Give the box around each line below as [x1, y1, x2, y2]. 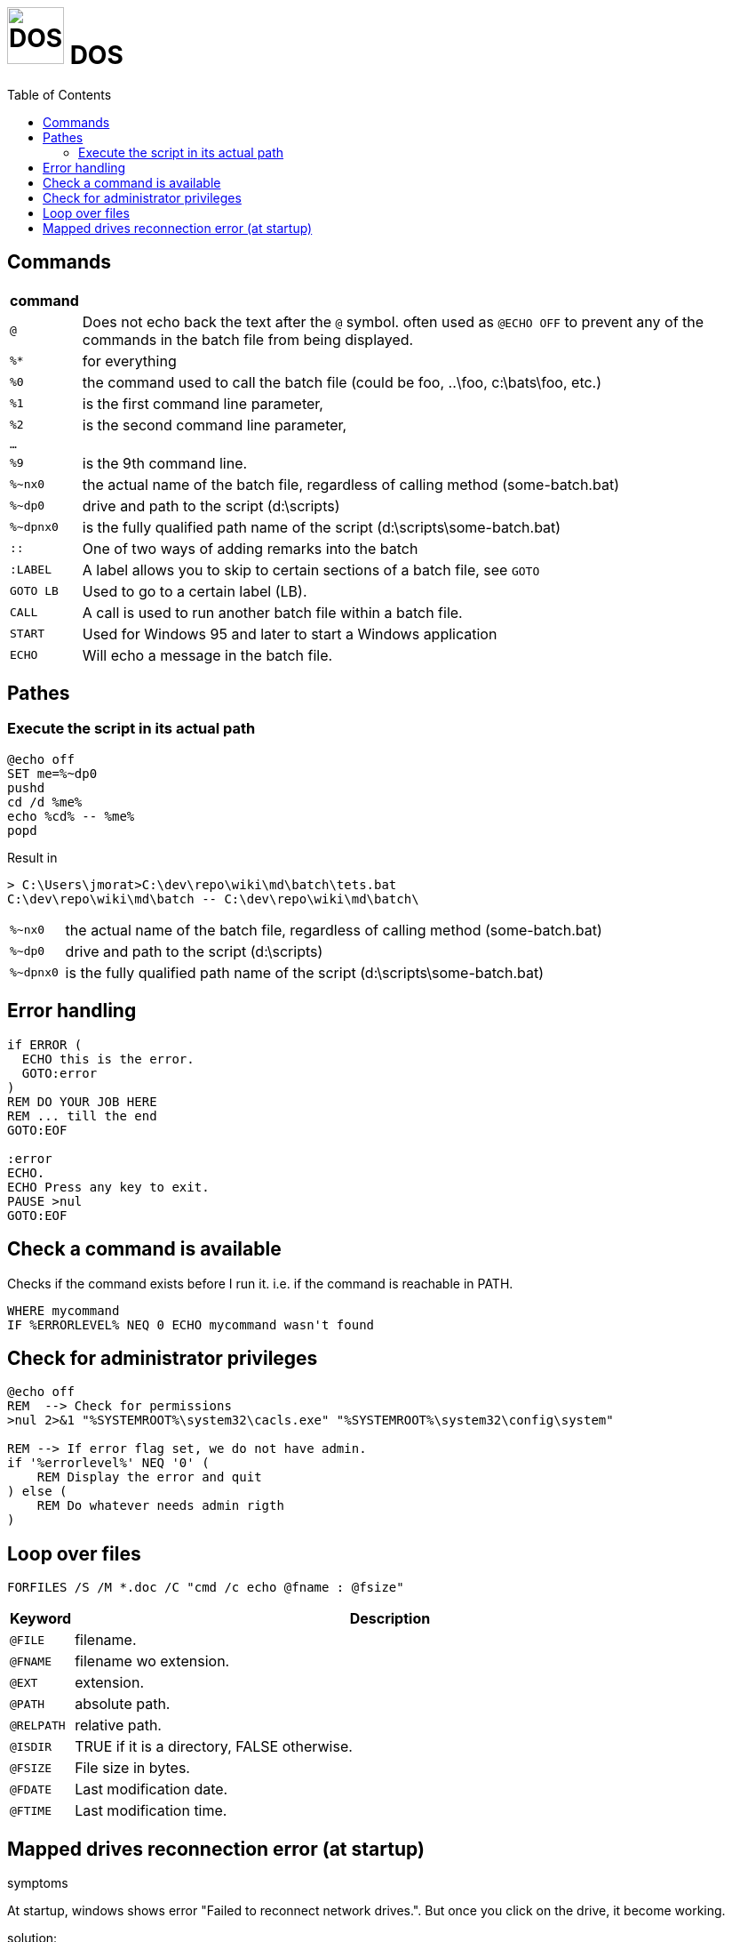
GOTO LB [10, 584, 59, 598]
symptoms [7, 1875, 68, 1891]
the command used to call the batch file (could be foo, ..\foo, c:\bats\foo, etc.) [82, 373, 602, 391]
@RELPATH [10, 1718, 66, 1732]
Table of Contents [7, 86, 112, 102]
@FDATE [10, 1782, 52, 1796]
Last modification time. [75, 1802, 227, 1820]
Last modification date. [75, 1780, 228, 1799]
